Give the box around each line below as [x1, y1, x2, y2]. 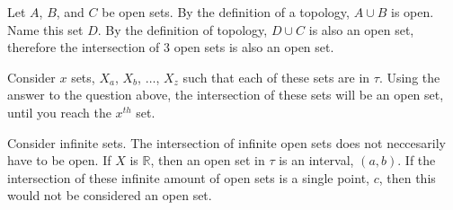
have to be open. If [7, 151, 111, 170]
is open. [390, 3, 434, 21]
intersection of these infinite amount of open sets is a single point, [7, 168, 369, 187]
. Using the [378, 67, 440, 86]
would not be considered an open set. [7, 186, 212, 205]
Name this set [7, 20, 84, 39]
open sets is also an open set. [173, 38, 334, 57]
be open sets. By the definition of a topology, [102, 3, 350, 21]
